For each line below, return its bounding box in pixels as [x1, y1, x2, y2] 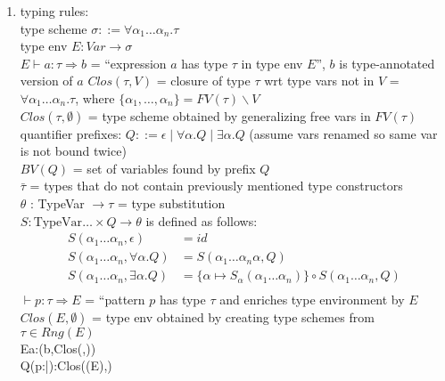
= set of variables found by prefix [72, 158, 256, 177]
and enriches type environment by [219, 290, 405, 309]
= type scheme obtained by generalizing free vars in [87, 106, 371, 125]
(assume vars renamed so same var [249, 124, 438, 142]
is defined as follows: [145, 211, 258, 230]
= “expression [90, 53, 167, 72]
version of [20, 71, 73, 90]
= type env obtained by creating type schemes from [92, 307, 375, 326]
